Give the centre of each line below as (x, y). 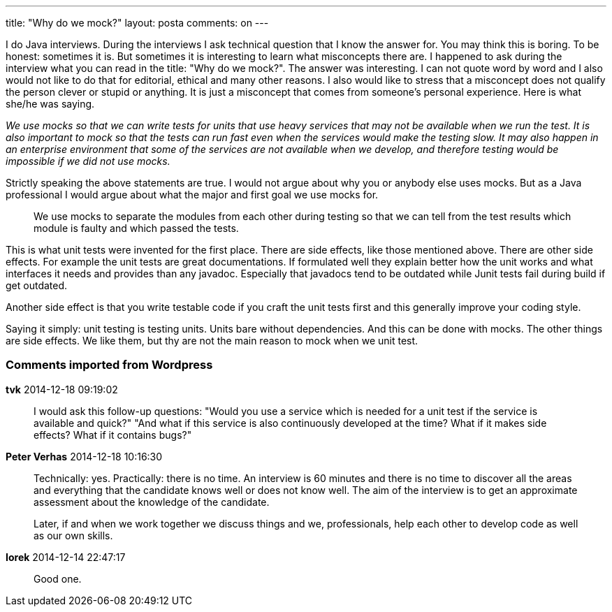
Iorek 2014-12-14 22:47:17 (66, 557)
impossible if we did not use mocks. (88, 161)
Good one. (58, 578)
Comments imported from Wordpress (109, 365)
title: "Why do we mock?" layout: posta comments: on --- (137, 23)
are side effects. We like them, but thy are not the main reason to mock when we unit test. (212, 341)
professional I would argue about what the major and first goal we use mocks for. (192, 195)
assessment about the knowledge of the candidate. (152, 502)
